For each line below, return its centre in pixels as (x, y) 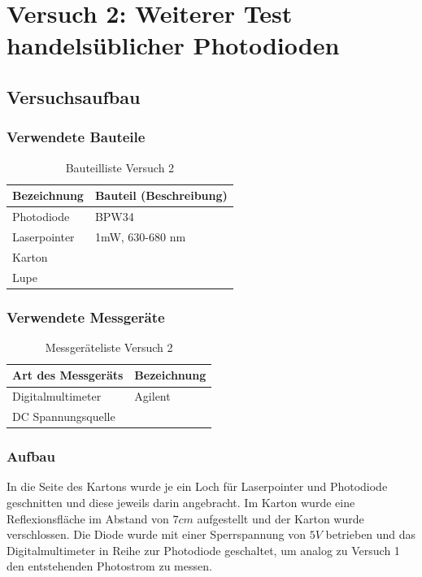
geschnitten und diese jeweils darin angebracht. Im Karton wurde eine (181, 503)
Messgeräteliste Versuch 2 (109, 347)
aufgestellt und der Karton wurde (281, 518)
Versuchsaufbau (74, 96)
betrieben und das (371, 534)
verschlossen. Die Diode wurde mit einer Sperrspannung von (157, 534)
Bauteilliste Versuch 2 (120, 167)
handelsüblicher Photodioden (173, 45)
